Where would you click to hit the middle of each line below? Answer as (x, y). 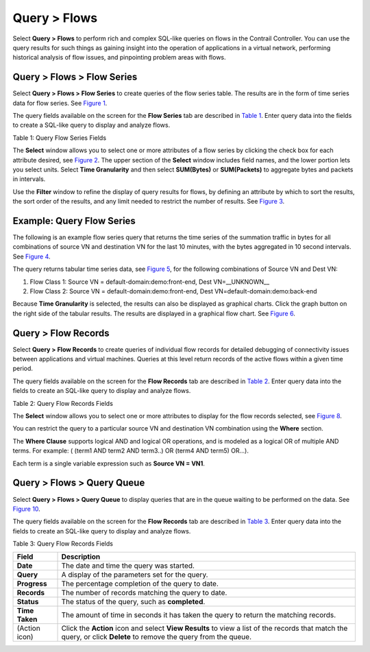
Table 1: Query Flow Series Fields (59, 138)
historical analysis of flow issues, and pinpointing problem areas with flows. (119, 58)
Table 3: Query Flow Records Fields (63, 544)
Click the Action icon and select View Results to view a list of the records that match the (205, 629)
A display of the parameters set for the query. (135, 575)
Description (81, 557)
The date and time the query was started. (128, 566)
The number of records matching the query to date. (144, 593)
